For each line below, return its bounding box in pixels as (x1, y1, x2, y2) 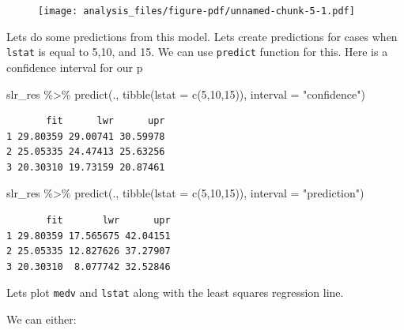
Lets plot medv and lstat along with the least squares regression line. (6, 284, 344, 301)
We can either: (6, 311, 77, 328)
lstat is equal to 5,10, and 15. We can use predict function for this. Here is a (6, 43, 388, 60)
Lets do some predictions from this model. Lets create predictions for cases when (6, 28, 398, 44)
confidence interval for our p (6, 58, 143, 75)
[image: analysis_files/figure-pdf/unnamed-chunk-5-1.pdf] (38, 6, 355, 17)
